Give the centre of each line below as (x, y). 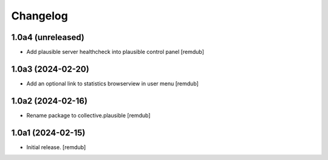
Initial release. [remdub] (56, 147)
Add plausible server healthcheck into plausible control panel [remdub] (115, 52)
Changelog (39, 16)
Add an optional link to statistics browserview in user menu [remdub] (112, 83)
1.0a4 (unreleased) (48, 37)
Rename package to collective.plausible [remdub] (89, 115)
